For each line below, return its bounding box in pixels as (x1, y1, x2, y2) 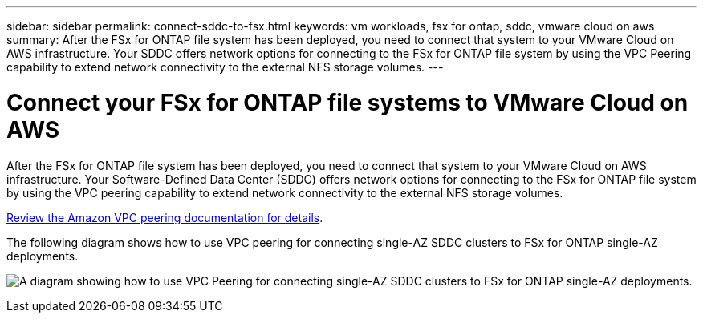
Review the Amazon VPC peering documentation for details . (6, 210, 323, 224)
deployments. (6, 248, 79, 263)
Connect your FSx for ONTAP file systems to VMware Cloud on (6, 88, 689, 116)
